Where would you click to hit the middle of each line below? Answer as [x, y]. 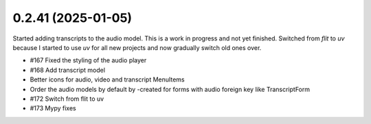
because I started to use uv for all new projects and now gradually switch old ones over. [137, 47]
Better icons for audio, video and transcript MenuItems [107, 79]
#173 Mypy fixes [53, 108]
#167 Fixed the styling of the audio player [88, 60]
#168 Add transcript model [68, 70]
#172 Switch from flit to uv [67, 99]
